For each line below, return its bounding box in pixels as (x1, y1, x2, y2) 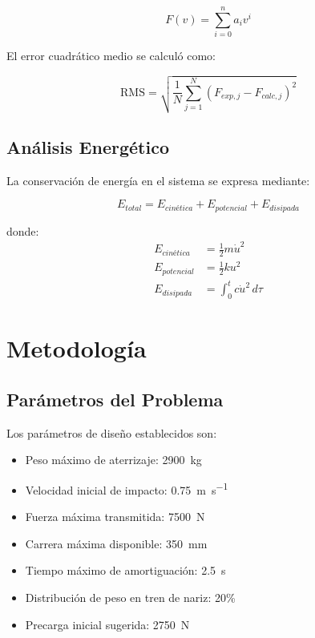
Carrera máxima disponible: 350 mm (25, 535, 208, 551)
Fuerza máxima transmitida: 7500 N (25, 508, 205, 525)
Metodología (6, 332, 147, 365)
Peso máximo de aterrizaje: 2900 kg (25, 451, 202, 468)
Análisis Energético (6, 134, 169, 159)
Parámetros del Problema (6, 387, 224, 412)
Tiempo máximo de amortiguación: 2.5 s (25, 562, 226, 579)
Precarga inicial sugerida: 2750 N (25, 616, 190, 632)
